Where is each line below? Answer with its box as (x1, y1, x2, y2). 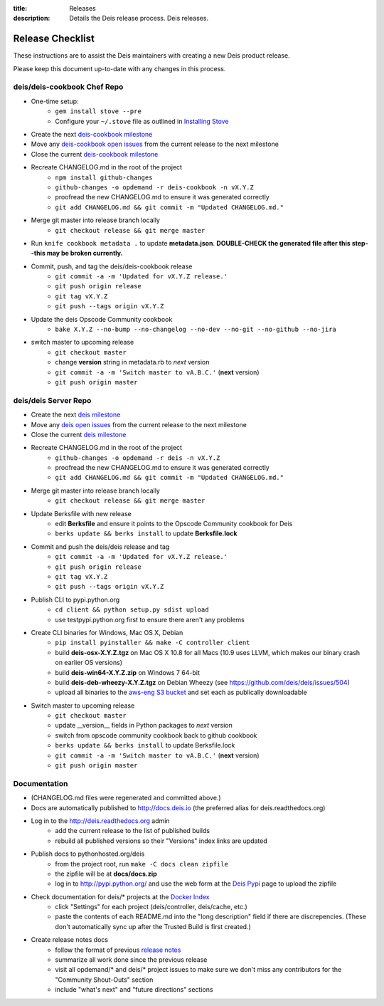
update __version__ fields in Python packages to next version (55, 721, 233, 730)
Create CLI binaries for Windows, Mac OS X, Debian (31, 628, 183, 636)
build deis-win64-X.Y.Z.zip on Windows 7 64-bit (55, 668, 201, 676)
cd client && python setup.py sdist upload (55, 606, 209, 614)
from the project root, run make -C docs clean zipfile (55, 859, 229, 868)
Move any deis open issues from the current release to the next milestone (31, 420, 247, 429)
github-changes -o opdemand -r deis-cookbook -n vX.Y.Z (55, 183, 254, 192)
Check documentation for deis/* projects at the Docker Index (31, 892, 210, 901)
